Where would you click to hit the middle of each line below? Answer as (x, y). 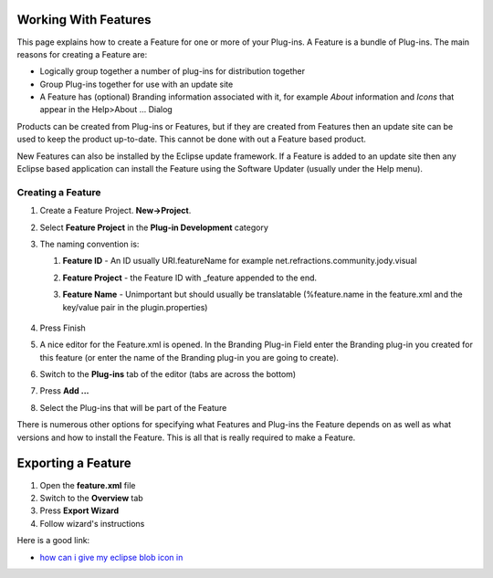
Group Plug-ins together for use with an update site (136, 84)
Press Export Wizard (79, 510)
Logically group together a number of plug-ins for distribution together (173, 71)
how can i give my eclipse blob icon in (111, 557)
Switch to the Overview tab (91, 498)
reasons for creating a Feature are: (82, 54)
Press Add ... (64, 391)
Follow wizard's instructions (92, 523)
